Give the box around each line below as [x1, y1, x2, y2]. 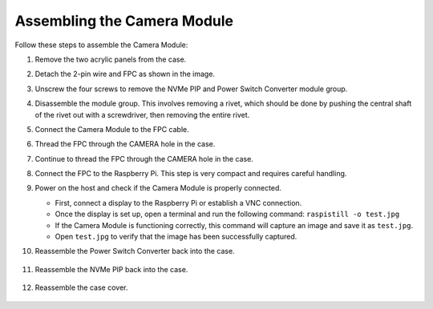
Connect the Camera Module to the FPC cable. [34, 124, 190, 134]
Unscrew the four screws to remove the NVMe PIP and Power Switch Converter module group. [34, 84, 348, 94]
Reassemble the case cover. [34, 283, 128, 292]
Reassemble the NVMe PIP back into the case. [34, 264, 188, 274]
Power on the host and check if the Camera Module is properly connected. [34, 183, 282, 193]
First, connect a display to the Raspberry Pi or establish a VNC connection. [55, 198, 302, 207]
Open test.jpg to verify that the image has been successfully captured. [55, 232, 297, 242]
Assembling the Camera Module [14, 12, 234, 30]
